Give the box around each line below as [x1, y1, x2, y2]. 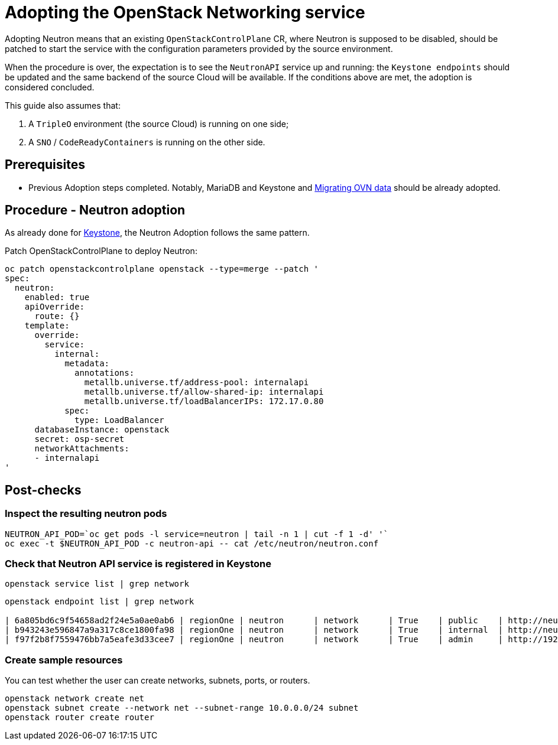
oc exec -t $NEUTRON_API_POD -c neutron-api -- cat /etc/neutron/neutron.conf [5, 538, 379, 548]
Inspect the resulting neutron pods [5, 507, 167, 520]
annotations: [74, 368, 135, 378]
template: [24, 321, 70, 331]
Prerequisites [5, 157, 85, 173]
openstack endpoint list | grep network [5, 597, 194, 607]
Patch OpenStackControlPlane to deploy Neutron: [5, 246, 197, 256]
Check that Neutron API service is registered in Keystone [5, 558, 271, 570]
